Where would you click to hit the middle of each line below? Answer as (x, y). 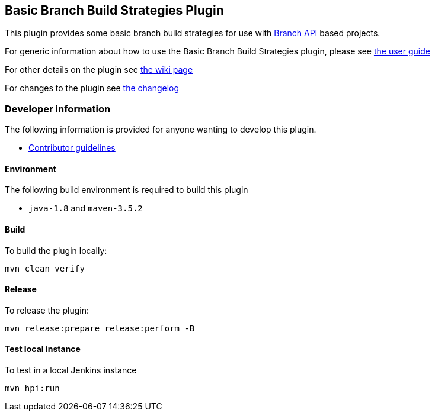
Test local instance (43, 349)
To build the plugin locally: (56, 250)
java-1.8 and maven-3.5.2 (86, 208)
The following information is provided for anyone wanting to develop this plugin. (161, 130)
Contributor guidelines (72, 148)
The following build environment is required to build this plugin (127, 190)
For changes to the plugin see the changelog (92, 88)
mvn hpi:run (32, 388)
